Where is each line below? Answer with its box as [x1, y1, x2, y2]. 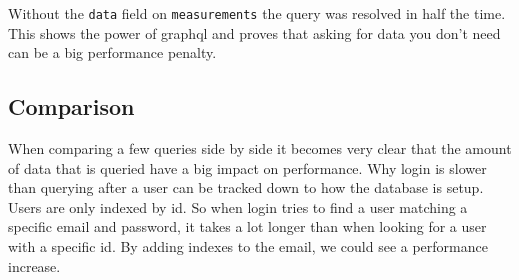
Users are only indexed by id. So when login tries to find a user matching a [8, 196, 468, 217]
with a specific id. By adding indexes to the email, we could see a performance [8, 236, 488, 257]
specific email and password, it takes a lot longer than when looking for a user [8, 216, 487, 237]
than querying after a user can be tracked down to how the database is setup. [8, 177, 484, 198]
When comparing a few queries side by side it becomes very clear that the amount [8, 138, 512, 159]
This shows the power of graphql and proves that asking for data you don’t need [8, 22, 501, 43]
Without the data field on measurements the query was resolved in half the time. [8, 3, 506, 23]
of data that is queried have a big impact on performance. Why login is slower [8, 157, 487, 178]
